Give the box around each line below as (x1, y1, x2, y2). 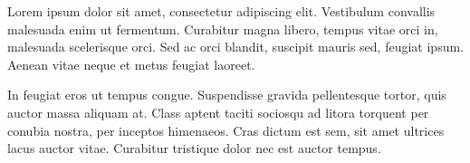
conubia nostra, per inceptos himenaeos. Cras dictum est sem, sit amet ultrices (7, 120, 445, 139)
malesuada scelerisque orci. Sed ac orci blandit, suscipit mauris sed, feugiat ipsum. (7, 37, 464, 56)
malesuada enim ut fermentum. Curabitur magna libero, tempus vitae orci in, (7, 19, 438, 38)
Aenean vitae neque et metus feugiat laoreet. (7, 54, 255, 73)
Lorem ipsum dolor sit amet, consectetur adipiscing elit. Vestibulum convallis (7, 2, 436, 20)
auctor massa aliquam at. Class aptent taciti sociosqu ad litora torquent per (7, 102, 429, 121)
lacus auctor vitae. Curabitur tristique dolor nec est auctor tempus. (7, 139, 381, 158)
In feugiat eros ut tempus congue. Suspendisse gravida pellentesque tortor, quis (7, 85, 446, 104)
